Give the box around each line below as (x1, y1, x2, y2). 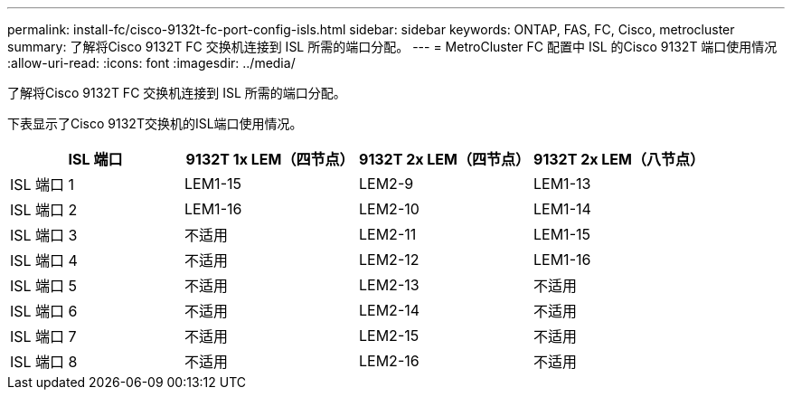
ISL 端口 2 (10, 201, 78, 219)
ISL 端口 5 (10, 277, 78, 295)
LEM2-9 (359, 175, 414, 193)
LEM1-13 (533, 175, 591, 193)
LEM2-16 (359, 352, 420, 370)
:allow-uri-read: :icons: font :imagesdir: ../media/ (7, 55, 296, 71)
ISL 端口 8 (10, 353, 78, 371)
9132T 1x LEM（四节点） (185, 150, 354, 168)
